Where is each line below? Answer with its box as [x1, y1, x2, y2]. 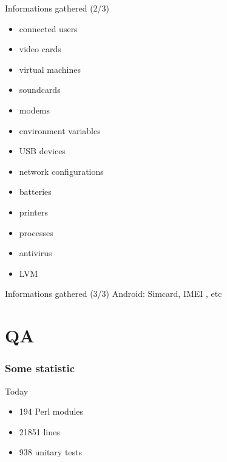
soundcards [19, 83, 61, 96]
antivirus [19, 246, 52, 259]
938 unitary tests [19, 446, 83, 458]
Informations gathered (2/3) [5, 2, 110, 14]
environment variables [19, 124, 101, 137]
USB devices [19, 144, 66, 157]
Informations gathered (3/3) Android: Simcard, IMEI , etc [5, 287, 222, 300]
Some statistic [5, 361, 75, 376]
